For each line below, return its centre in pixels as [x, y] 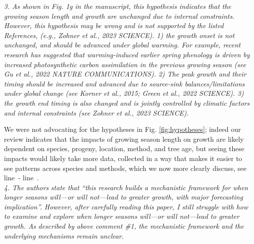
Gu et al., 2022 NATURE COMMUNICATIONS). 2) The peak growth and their [125, 74]
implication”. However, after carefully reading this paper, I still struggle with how [126, 206]
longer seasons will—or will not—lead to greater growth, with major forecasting [124, 197]
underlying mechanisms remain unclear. [64, 235]
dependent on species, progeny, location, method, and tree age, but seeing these [124, 148]
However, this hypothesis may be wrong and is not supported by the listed [114, 25]
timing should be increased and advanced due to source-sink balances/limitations [125, 83]
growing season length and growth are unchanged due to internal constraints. [119, 16]
